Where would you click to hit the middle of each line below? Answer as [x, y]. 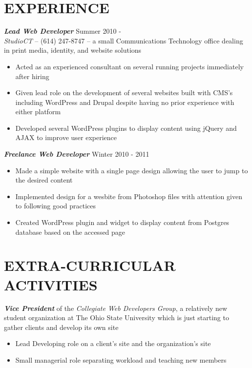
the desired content [44, 180]
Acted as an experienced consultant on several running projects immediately [129, 66]
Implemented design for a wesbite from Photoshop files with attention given [129, 196]
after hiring [32, 76]
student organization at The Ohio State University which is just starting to [116, 317]
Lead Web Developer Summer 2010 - [63, 31]
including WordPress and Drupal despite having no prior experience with [125, 102]
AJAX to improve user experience [66, 137]
